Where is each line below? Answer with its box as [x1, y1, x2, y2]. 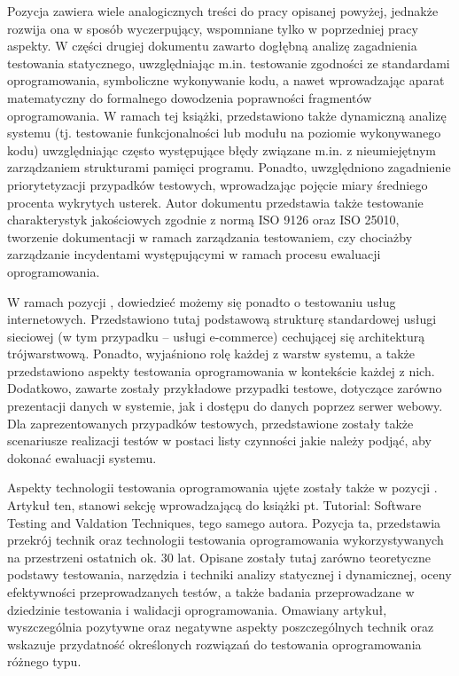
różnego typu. [7, 652, 82, 671]
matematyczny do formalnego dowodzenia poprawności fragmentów [7, 88, 372, 106]
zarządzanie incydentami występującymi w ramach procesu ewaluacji [7, 245, 381, 263]
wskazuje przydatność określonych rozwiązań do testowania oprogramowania [7, 634, 422, 653]
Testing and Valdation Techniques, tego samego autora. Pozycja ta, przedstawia [7, 513, 441, 531]
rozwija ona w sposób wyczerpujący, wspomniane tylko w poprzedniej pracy [7, 19, 418, 37]
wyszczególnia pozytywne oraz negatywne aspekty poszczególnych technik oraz [7, 617, 434, 636]
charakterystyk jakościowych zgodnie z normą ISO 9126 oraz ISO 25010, [7, 210, 400, 229]
